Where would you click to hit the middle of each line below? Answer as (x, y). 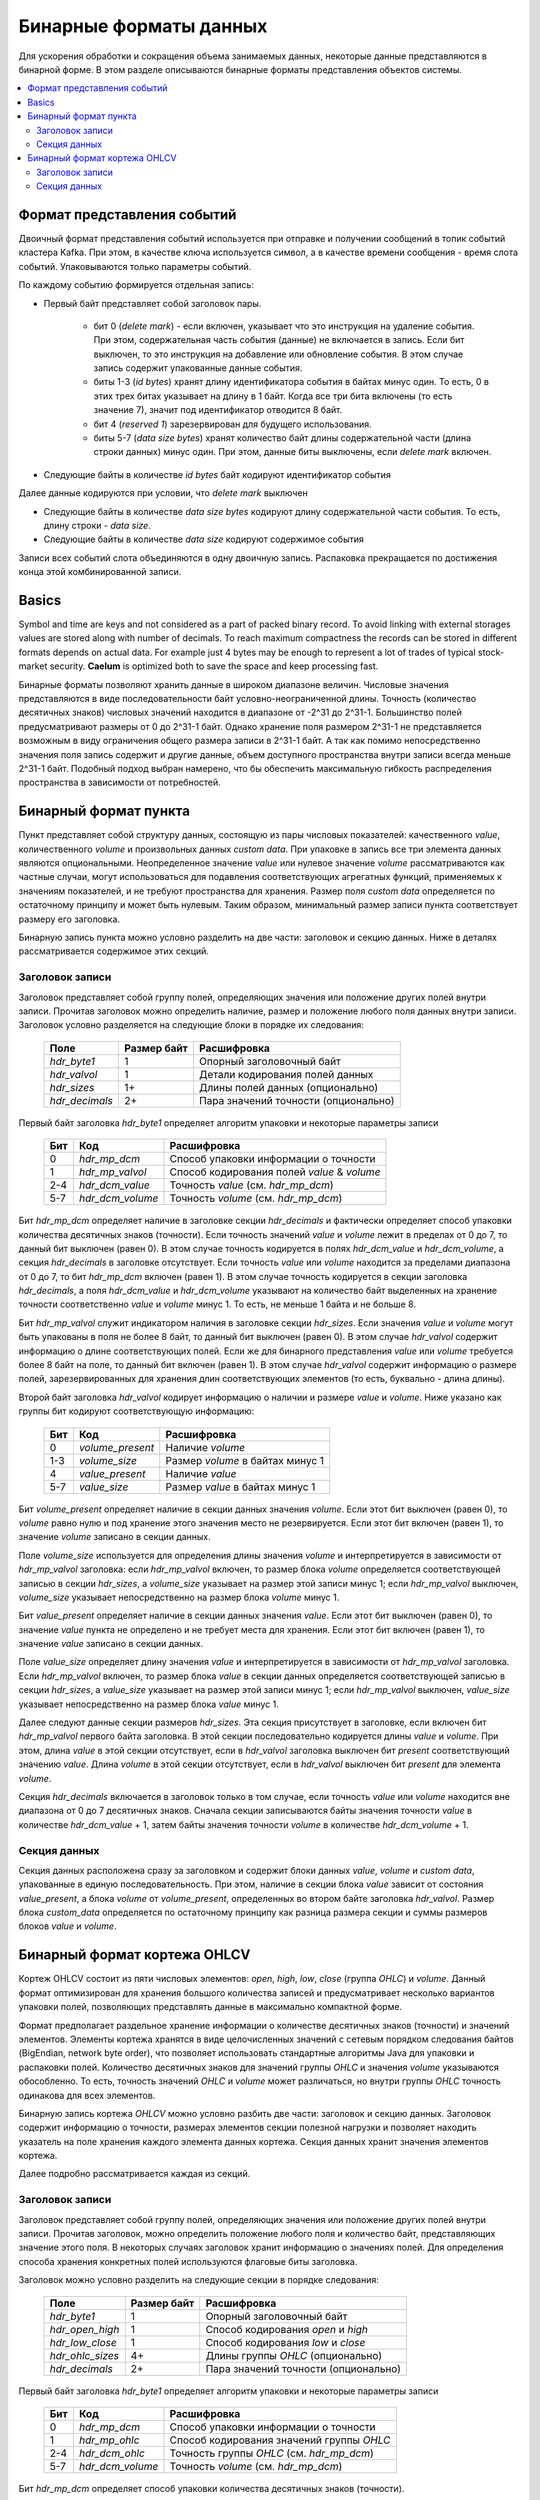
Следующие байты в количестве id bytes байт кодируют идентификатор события (217, 474)
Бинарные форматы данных (143, 26)
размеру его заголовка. (69, 919)
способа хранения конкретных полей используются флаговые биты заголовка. (188, 2261)
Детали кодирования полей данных (286, 1074)
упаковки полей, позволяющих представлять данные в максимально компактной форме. (210, 2007)
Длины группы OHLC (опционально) (294, 2355)
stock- (491, 652)
